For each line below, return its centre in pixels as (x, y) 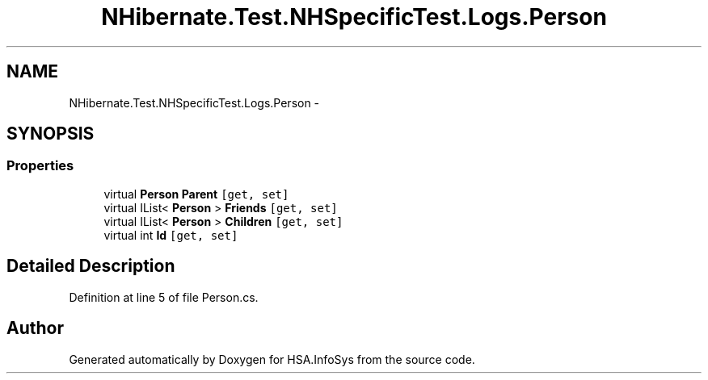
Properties (40, 166)
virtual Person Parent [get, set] (196, 194)
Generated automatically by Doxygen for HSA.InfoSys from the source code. (272, 359)
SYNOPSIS (51, 134)
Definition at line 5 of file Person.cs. (164, 297)
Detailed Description (91, 266)
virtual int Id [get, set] (171, 235)
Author (35, 328)
